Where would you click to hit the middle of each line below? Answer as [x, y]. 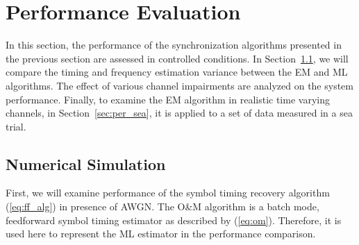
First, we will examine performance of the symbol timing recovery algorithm [168, 193]
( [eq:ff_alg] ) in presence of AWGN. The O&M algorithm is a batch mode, [162, 206]
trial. [16, 126]
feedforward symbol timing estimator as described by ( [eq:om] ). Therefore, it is [174, 220]
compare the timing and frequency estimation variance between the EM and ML [177, 72]
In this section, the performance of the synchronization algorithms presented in [174, 45]
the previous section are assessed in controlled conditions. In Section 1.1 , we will [177, 58]
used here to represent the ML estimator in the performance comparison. [161, 234]
